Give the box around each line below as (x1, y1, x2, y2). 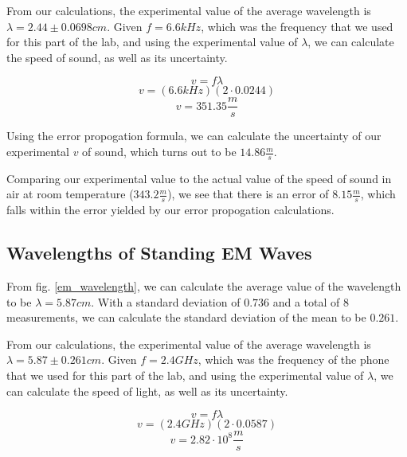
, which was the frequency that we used (201, 18, 393, 34)
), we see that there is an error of (167, 186, 329, 202)
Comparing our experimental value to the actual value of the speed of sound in (6, 170, 392, 186)
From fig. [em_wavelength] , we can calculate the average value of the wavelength (6, 278, 401, 295)
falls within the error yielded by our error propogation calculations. (6, 201, 335, 218)
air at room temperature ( (6, 186, 134, 202)
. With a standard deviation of (91, 293, 241, 310)
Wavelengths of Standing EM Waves (6, 240, 312, 265)
